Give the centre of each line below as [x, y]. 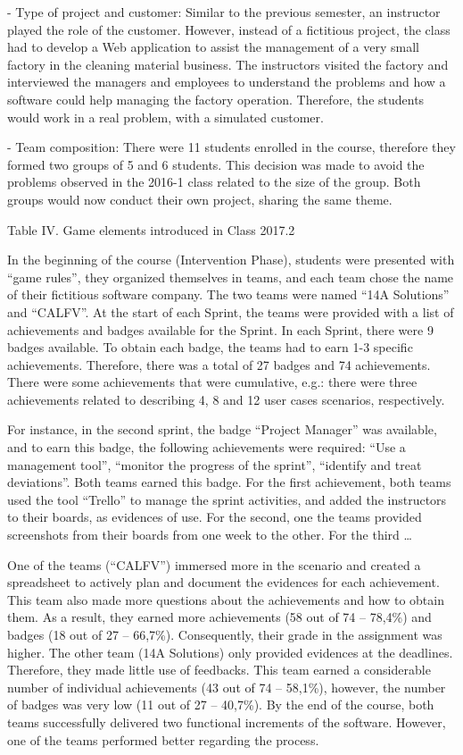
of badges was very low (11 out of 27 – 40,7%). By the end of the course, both [221, 705]
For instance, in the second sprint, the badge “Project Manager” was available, [222, 429]
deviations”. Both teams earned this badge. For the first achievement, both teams [229, 482]
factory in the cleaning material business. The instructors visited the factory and [228, 64]
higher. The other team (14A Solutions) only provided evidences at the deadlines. [230, 652]
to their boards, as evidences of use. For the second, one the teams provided [215, 517]
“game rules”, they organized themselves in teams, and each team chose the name [231, 277]
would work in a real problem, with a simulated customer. [165, 117]
